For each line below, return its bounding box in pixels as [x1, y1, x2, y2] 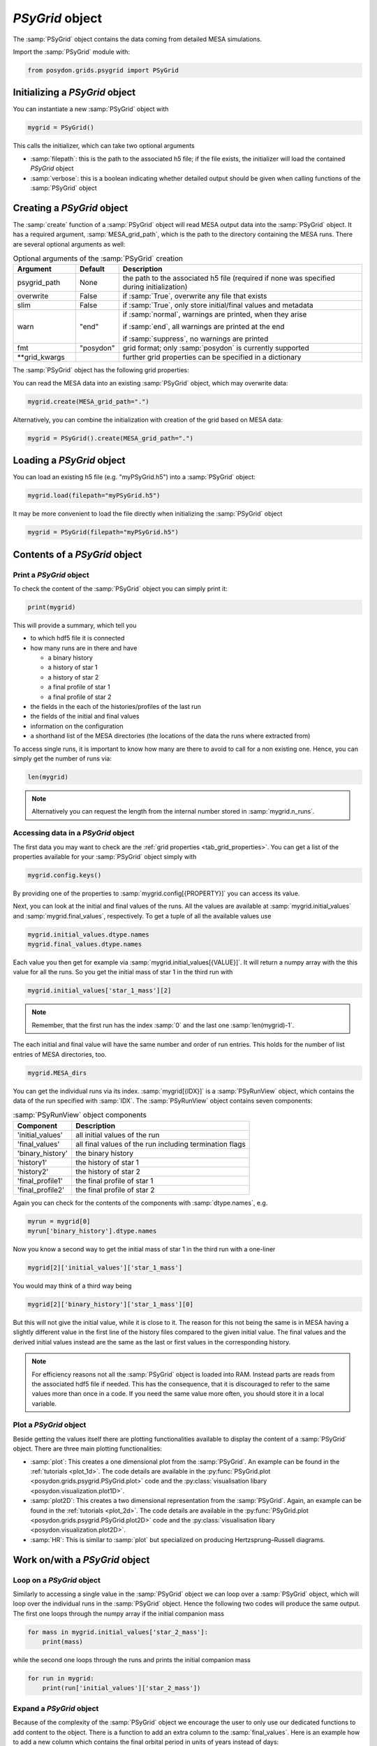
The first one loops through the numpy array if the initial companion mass [13, 1609, 225, 1617]
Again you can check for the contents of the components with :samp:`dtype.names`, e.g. [13, 1198, 268, 1207]
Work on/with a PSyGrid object [13, 1554, 150, 1566]
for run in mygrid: [27, 1675, 94, 1682]
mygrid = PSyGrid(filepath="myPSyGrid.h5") [27, 528, 179, 536]
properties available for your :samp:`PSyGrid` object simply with [13, 852, 197, 860]
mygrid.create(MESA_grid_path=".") [27, 397, 149, 405]
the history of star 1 [75, 1157, 139, 1167]
